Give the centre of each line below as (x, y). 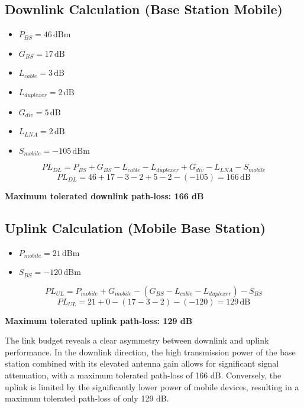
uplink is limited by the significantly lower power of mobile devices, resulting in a (152, 386)
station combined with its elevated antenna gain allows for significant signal (142, 363)
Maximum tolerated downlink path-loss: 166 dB (104, 195)
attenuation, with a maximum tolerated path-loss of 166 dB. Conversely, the (143, 375)
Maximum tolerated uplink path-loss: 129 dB (99, 320)
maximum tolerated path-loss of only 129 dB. (87, 398)
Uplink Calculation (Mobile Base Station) (135, 227)
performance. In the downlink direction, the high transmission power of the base (150, 352)
